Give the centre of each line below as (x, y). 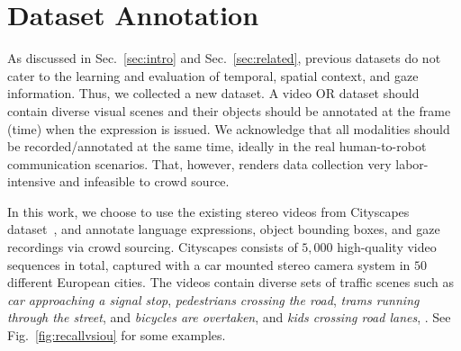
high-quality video (387, 247)
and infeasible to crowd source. (145, 181)
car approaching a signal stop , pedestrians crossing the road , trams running (213, 299)
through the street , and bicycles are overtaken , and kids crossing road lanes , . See (229, 317)
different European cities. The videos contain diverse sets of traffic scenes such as (231, 282)
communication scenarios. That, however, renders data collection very (199, 163)
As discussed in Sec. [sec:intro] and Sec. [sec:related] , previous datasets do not (224, 58)
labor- (412, 163)
